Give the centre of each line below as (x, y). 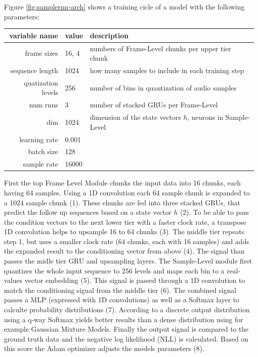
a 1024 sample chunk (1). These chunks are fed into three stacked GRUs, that (122, 202)
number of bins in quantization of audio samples (163, 87)
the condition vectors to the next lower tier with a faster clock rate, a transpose (125, 222)
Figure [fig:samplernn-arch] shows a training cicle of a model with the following (124, 6)
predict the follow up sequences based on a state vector (88, 212)
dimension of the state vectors (135, 117)
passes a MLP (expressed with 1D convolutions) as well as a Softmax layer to (122, 300)
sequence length (34, 70)
